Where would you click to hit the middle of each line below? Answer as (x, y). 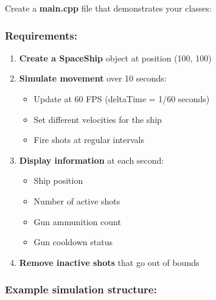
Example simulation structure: (81, 289)
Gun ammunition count (77, 221)
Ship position (58, 180)
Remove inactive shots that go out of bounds (109, 262)
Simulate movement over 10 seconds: (93, 78)
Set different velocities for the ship (98, 119)
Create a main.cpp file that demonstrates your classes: (108, 8)
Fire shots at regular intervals (89, 140)
